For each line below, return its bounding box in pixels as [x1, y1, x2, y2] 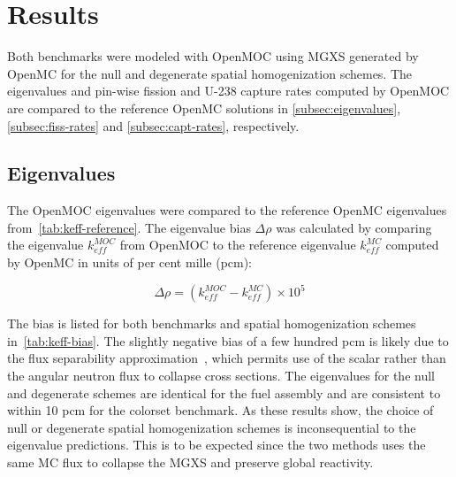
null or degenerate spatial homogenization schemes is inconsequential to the [7, 418, 416, 436]
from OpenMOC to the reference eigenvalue [119, 235, 356, 254]
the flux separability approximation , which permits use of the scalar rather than [7, 349, 446, 367]
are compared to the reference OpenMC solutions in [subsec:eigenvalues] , [7, 98, 401, 117]
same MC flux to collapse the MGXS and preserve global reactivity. [7, 452, 374, 471]
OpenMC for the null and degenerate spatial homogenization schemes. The [7, 64, 413, 82]
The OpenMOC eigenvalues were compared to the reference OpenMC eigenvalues [7, 201, 447, 219]
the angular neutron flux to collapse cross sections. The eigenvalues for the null [7, 365, 435, 384]
